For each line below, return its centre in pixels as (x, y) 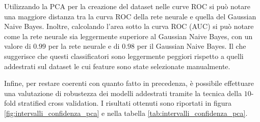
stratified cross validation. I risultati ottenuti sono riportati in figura (125, 103)
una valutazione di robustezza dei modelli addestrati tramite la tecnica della (123, 93)
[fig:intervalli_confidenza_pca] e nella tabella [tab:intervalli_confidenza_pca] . (126, 113)
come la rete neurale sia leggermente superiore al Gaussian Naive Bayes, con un (128, 36)
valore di (18, 46)
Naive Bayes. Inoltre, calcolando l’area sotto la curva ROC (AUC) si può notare (129, 26)
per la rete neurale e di (84, 46)
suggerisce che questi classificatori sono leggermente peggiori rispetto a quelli (124, 56)
